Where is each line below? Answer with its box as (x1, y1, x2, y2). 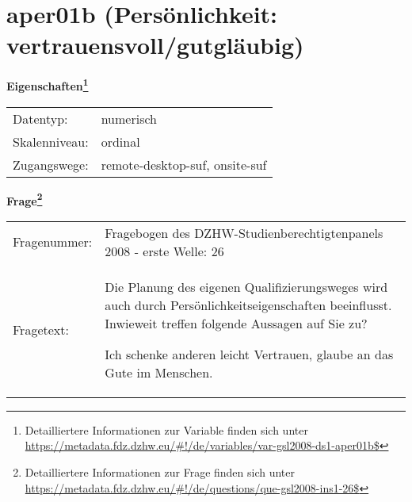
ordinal (101, 132, 140, 151)
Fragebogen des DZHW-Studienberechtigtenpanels (105, 223, 383, 242)
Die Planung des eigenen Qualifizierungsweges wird (105, 277, 388, 296)
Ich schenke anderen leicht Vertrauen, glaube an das (105, 344, 394, 363)
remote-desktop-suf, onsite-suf (101, 155, 267, 174)
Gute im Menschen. (105, 362, 213, 381)
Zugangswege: (13, 155, 89, 174)
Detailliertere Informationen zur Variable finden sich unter (25, 421, 308, 438)
